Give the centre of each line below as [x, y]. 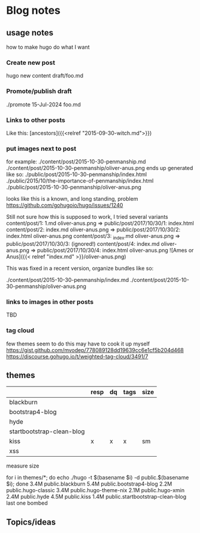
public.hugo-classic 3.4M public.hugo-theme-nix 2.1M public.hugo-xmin [96, 490]
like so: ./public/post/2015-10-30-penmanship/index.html [77, 174]
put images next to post [41, 148]
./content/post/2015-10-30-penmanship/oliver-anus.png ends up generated [100, 168]
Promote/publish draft [39, 91]
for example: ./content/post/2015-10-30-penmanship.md [76, 162]
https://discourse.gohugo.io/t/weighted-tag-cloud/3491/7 [77, 356]
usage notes [30, 33]
